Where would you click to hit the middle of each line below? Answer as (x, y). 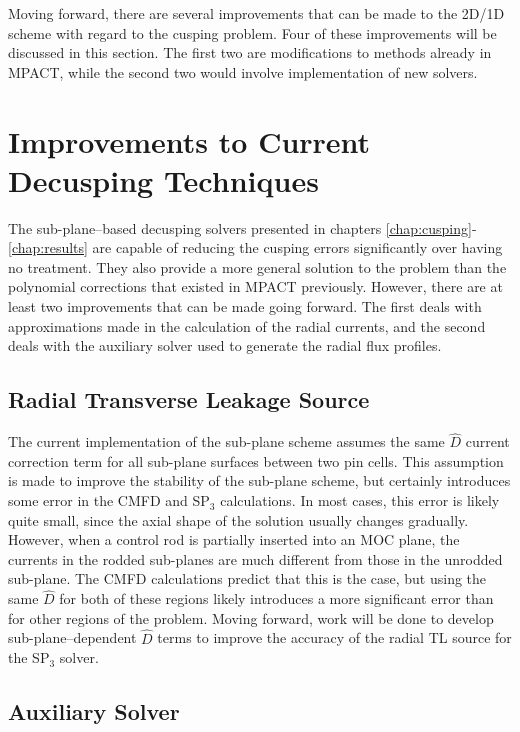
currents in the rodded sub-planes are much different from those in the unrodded (255, 558)
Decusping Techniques (163, 179)
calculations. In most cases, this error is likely (360, 500)
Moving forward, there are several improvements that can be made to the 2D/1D (256, 13)
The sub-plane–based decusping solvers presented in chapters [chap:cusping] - (242, 227)
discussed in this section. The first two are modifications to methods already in (250, 52)
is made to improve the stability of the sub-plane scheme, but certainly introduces (259, 480)
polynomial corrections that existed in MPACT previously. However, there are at (255, 286)
